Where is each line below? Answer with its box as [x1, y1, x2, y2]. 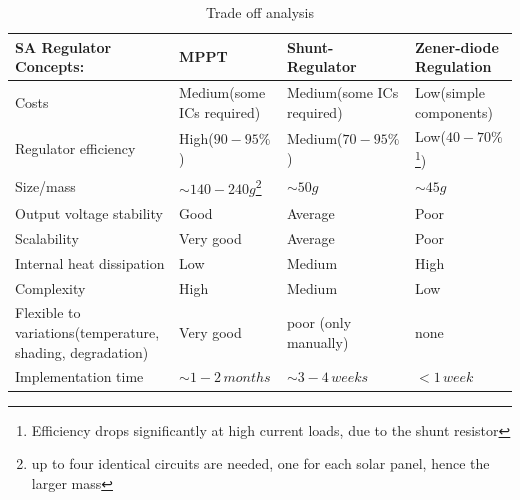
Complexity [15, 277, 86, 298]
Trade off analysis [206, 2, 314, 22]
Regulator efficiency [15, 138, 136, 159]
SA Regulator [15, 36, 112, 57]
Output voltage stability [15, 203, 163, 224]
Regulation [415, 56, 492, 77]
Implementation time [15, 366, 144, 387]
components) [415, 101, 493, 122]
